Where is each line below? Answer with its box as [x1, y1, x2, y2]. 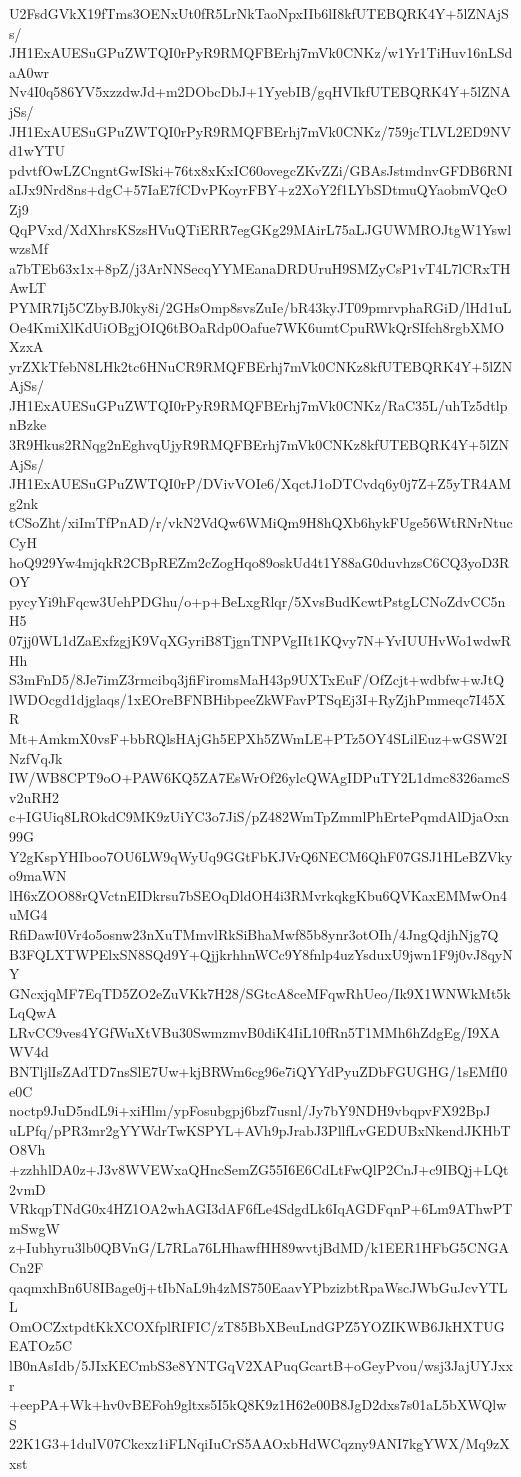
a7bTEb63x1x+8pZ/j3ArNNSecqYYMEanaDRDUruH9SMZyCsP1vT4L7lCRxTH [9, 257, 511, 278]
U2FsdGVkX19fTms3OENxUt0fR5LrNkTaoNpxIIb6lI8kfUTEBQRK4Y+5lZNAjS [9, 3, 509, 23]
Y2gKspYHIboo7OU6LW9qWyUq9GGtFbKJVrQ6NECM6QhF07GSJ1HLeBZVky [9, 845, 513, 866]
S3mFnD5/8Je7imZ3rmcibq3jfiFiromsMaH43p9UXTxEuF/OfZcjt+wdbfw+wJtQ [9, 669, 505, 690]
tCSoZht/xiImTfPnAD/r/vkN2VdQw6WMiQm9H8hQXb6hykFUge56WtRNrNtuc [9, 512, 513, 533]
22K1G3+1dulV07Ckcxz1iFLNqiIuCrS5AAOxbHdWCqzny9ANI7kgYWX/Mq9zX [9, 1433, 510, 1454]
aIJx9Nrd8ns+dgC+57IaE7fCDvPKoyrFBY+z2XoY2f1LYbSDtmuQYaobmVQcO [9, 179, 508, 200]
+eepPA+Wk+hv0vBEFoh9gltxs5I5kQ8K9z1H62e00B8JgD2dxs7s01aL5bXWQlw [9, 1394, 507, 1415]
